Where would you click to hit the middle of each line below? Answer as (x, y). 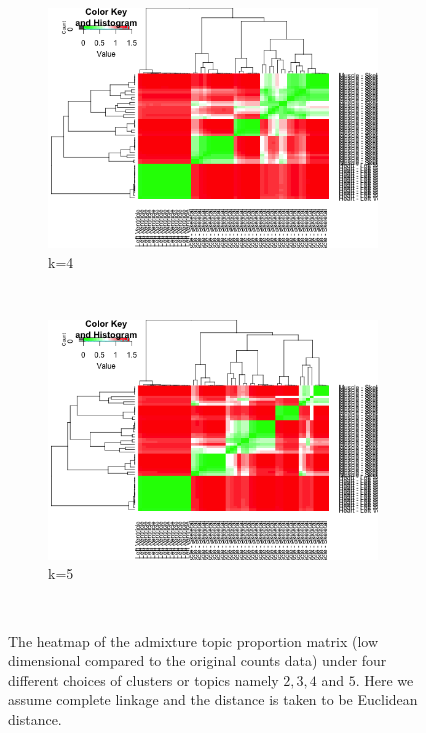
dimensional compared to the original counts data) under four (197, 660)
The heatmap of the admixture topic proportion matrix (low (193, 640)
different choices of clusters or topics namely (143, 679)
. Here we (384, 679)
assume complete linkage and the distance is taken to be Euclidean (213, 699)
